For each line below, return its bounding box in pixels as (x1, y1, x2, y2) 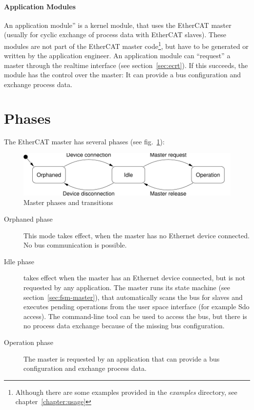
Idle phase (4, 256, 34, 266)
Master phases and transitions (23, 197, 113, 207)
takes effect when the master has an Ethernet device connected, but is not (23, 273, 245, 283)
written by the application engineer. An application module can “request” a (4, 50, 231, 61)
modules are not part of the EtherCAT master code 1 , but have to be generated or (4, 39, 249, 51)
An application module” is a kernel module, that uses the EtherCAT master (4, 20, 232, 30)
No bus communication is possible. (23, 240, 127, 250)
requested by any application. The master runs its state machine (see (23, 282, 230, 292)
